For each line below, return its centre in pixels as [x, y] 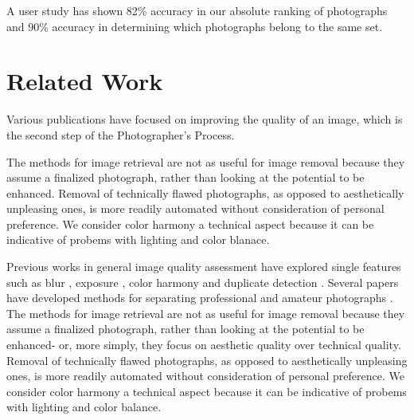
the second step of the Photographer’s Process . [121, 134]
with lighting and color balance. [84, 407]
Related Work [85, 81]
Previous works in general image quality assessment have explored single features [204, 267]
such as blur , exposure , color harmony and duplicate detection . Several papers [203, 282]
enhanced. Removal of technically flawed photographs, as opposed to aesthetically [205, 192]
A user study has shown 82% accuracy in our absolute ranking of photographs [197, 10]
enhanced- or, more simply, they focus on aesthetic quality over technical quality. [204, 345]
